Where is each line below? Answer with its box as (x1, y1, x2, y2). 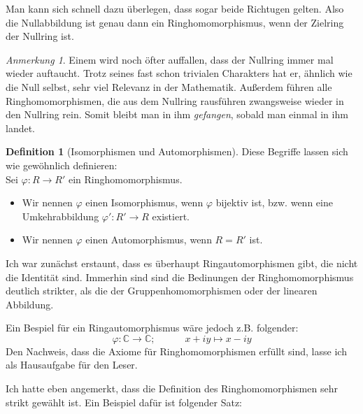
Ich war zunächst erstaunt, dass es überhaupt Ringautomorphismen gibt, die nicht (6, 255, 358, 270)
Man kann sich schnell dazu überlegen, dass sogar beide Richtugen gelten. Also (6, 1, 344, 15)
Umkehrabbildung (22, 208, 99, 223)
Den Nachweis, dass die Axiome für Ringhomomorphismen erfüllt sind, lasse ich (6, 343, 347, 358)
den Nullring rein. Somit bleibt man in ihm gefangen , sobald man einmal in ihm (6, 107, 348, 122)
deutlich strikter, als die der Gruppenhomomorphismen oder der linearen (6, 283, 318, 298)
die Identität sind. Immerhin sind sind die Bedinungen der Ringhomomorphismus (6, 269, 354, 284)
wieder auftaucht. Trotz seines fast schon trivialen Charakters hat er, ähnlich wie (6, 66, 353, 80)
